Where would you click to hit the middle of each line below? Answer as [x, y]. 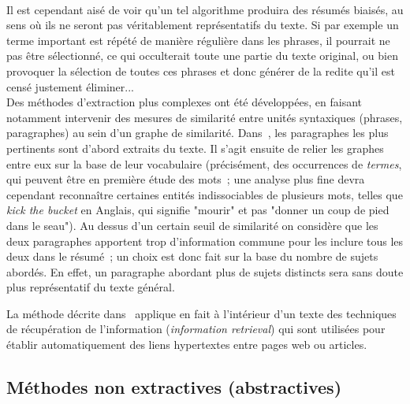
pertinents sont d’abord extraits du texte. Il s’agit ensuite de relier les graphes [195, 148]
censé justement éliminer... [70, 86]
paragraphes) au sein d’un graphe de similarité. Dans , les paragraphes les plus [198, 133]
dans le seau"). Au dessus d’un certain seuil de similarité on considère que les [192, 225]
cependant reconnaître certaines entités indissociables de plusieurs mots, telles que [205, 194]
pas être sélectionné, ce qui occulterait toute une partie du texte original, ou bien [202, 56]
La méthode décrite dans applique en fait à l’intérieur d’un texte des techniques [201, 313]
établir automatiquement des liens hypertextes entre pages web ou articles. [187, 345]
